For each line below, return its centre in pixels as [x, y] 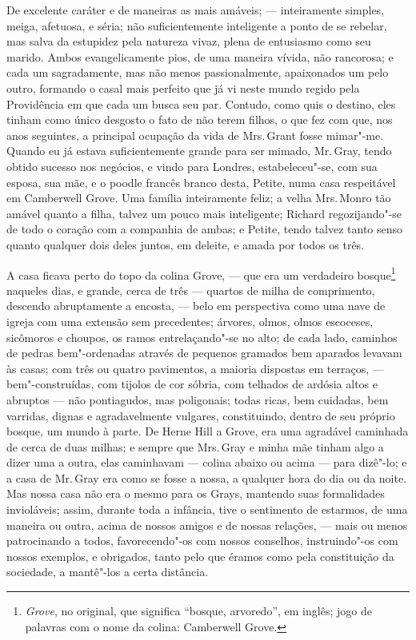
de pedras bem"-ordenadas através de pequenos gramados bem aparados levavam [204, 353]
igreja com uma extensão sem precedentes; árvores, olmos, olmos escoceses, [190, 321]
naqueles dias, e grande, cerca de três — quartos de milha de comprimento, [191, 290]
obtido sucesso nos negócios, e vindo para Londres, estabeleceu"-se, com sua [192, 166]
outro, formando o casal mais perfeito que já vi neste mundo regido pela [183, 87]
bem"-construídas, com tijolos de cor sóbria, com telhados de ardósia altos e [192, 384]
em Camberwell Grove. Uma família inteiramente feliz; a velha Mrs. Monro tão [199, 198]
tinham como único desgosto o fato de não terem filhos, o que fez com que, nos [200, 119]
